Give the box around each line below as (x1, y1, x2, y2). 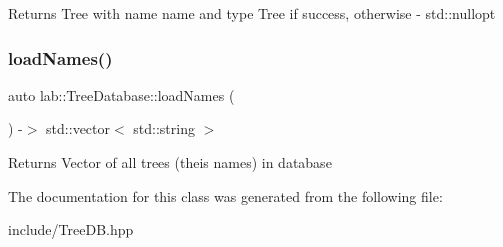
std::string (133, 118, 195, 139)
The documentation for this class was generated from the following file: (8, 185, 443, 206)
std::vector (46, 118, 110, 139)
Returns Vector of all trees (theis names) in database (8, 152, 332, 172)
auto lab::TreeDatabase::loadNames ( (8, 84, 235, 105)
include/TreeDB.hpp (8, 219, 134, 240)
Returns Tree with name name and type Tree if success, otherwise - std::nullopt (8, 3, 496, 23)
